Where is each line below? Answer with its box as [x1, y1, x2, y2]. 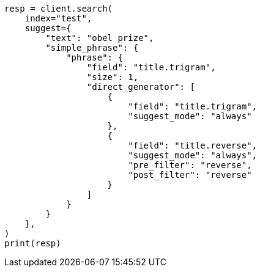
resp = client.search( [4, 4, 113, 13]
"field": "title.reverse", [128, 141, 258, 150]
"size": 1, [86, 72, 139, 82]
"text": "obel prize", [45, 33, 154, 43]
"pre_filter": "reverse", [128, 160, 252, 170]
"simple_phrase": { [45, 43, 139, 53]
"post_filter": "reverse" [128, 170, 252, 180]
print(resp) [4, 238, 61, 248]
